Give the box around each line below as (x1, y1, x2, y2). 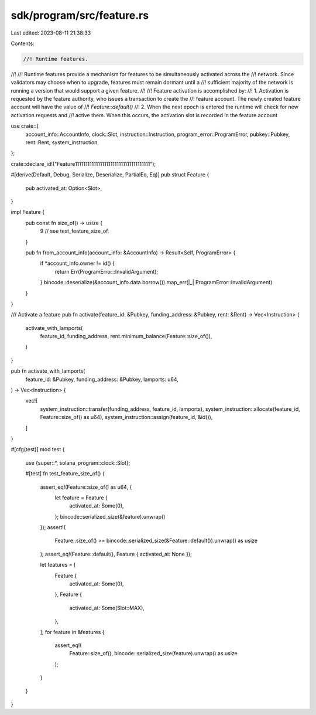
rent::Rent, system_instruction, (25, 139, 99, 146)
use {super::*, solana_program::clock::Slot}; (25, 459, 130, 466)
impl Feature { (11, 209, 45, 216)
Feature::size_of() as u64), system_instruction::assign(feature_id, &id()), (40, 414, 213, 421)
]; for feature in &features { (40, 628, 105, 635)
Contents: (11, 40, 35, 47)
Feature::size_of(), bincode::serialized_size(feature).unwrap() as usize (69, 650, 238, 657)
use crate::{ (11, 122, 39, 130)
